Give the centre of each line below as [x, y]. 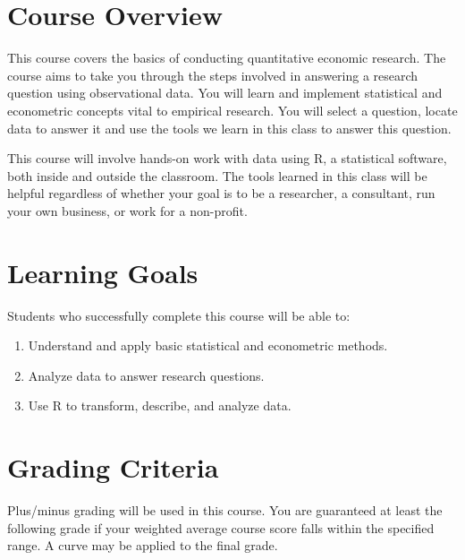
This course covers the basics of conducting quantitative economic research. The [227, 58]
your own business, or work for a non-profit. [127, 210]
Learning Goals [103, 272]
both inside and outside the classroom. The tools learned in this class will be [217, 175]
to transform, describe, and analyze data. [178, 405]
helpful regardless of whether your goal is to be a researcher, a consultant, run [221, 193]
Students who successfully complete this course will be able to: [179, 315]
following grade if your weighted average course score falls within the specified [221, 527]
